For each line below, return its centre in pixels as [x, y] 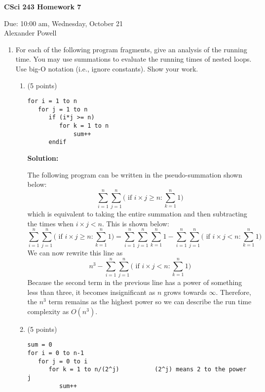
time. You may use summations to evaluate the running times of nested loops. [133, 59]
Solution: [43, 158]
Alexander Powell [30, 33]
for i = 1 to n [52, 101]
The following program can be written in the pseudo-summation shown [135, 174]
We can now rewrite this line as [75, 253]
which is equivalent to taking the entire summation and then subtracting [137, 214]
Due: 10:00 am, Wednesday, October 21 [64, 23]
